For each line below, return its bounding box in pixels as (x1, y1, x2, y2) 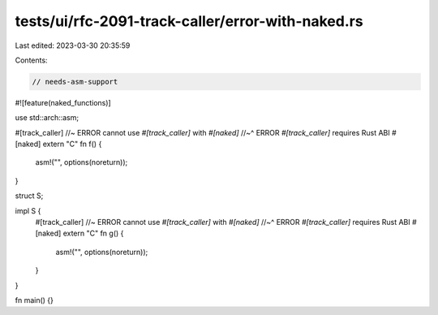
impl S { (15, 205, 41, 215)
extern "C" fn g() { (62, 228, 124, 239)
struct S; (15, 191, 44, 201)
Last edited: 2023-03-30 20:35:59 (15, 41, 131, 50)
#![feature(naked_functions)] (15, 97, 111, 107)
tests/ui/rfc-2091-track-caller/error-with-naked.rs (15, 12, 364, 30)
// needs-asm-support (32, 77, 118, 86)
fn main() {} (15, 295, 54, 304)
